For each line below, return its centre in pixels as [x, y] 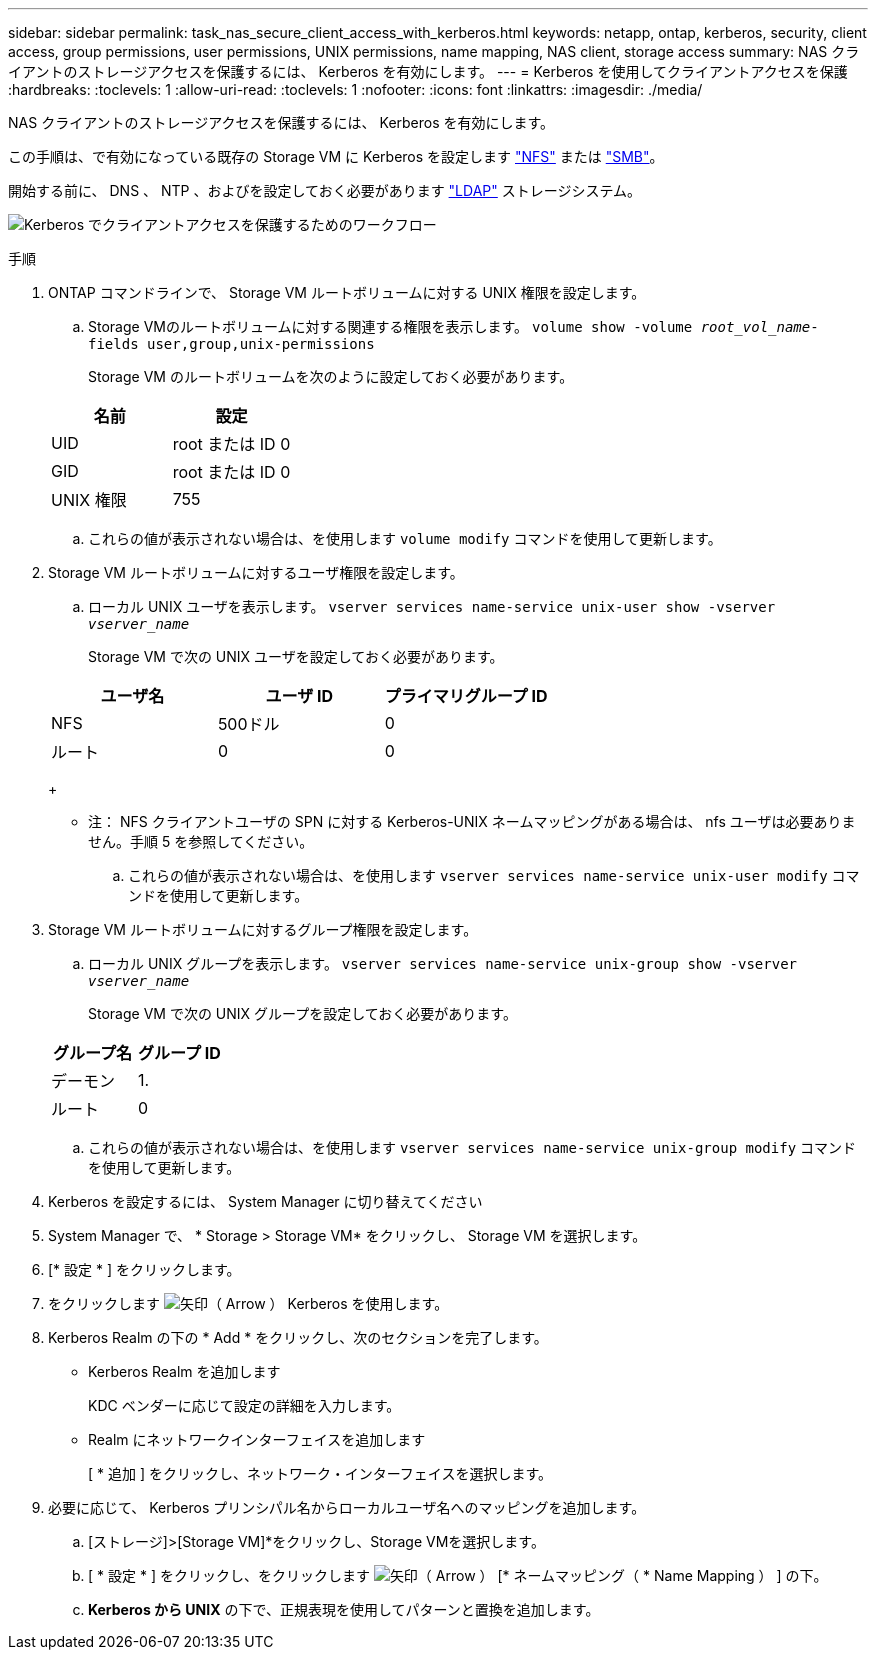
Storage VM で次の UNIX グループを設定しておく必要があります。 [302, 1013]
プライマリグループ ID [466, 696]
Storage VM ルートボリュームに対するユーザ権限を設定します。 [256, 572]
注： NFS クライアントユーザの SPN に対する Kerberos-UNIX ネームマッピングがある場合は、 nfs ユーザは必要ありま [472, 821]
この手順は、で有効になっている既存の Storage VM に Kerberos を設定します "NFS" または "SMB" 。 [336, 156]
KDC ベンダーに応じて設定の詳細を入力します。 [244, 1405]
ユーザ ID [299, 696]
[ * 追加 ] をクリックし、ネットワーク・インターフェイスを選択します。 [320, 1473]
